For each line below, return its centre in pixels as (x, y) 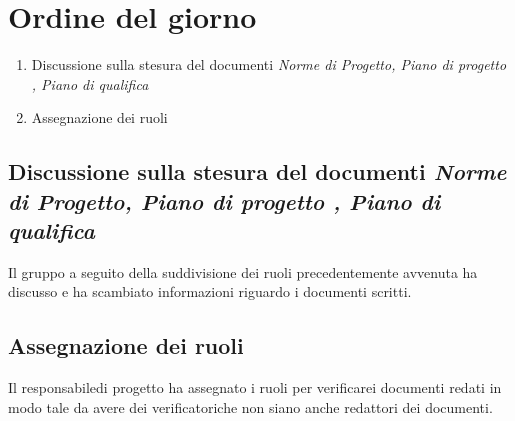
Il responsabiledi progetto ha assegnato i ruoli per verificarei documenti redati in (255, 387)
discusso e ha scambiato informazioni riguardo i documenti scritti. (210, 291)
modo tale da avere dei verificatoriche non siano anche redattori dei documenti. (250, 406)
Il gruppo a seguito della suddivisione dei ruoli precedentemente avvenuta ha (243, 271)
